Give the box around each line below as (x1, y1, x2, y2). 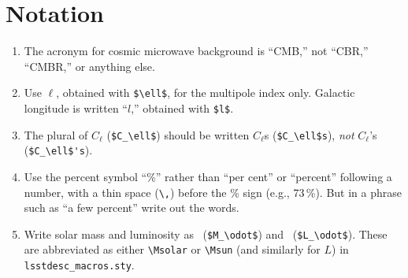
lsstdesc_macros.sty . (24, 257, 135, 273)
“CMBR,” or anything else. (24, 57, 155, 74)
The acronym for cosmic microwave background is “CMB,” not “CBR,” (24, 43, 369, 59)
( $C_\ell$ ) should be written (106, 126, 250, 143)
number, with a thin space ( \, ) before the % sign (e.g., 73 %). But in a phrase (24, 183, 402, 200)
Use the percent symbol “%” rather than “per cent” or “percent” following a (24, 168, 392, 184)
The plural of (24, 126, 88, 143)
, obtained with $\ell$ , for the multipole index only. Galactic (56, 84, 355, 101)
